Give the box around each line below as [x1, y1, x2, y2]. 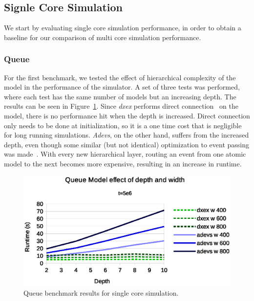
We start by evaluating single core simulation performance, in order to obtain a [4, 23, 241, 33]
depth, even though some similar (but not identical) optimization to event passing [4, 139, 250, 149]
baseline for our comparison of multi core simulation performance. [4, 32, 201, 42]
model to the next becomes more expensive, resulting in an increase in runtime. [4, 158, 242, 168]
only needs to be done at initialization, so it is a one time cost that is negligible [4, 120, 242, 130]
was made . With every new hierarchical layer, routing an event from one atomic [4, 149, 246, 159]
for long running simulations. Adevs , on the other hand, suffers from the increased [4, 130, 249, 140]
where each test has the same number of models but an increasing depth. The [4, 91, 236, 101]
